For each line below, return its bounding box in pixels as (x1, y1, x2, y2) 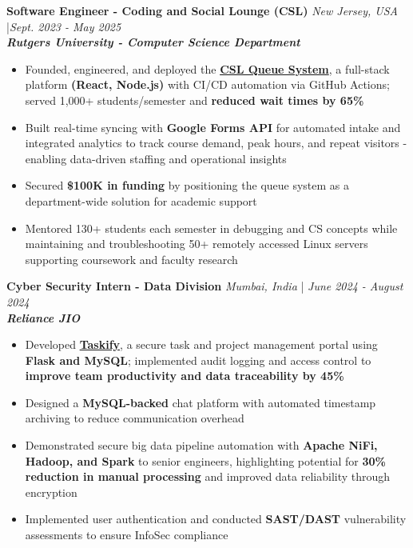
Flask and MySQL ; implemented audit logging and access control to (25, 351, 371, 368)
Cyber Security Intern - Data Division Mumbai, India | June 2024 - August (6, 278, 403, 294)
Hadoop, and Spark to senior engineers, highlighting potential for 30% (25, 452, 386, 469)
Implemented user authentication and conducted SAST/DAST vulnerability (25, 510, 407, 527)
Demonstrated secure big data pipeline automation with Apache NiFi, (25, 437, 378, 454)
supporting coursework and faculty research (25, 250, 238, 267)
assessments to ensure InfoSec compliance (25, 526, 228, 543)
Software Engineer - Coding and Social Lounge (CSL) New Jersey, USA (6, 2, 398, 18)
